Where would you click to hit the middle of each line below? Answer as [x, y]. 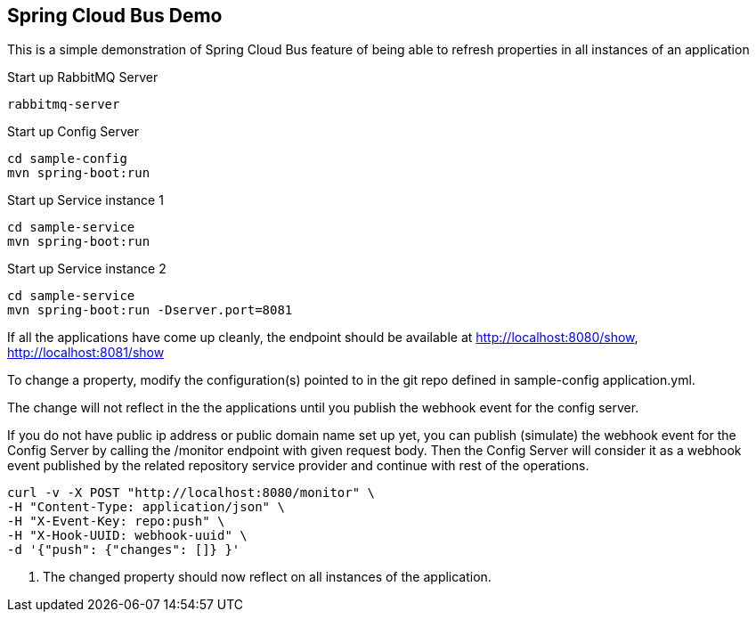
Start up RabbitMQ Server [83, 77]
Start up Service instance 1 [85, 200]
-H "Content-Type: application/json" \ [146, 507]
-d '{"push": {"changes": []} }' [124, 550]
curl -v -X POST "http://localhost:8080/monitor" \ [191, 493]
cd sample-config [67, 159]
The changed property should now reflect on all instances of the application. [267, 577]
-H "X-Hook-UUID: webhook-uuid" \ [127, 536]
